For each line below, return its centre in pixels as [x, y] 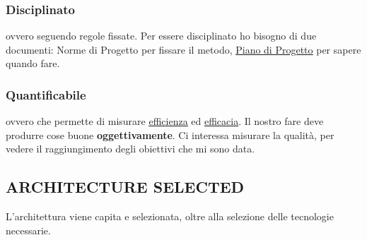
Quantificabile [46, 94]
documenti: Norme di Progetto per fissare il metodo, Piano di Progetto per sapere [183, 49]
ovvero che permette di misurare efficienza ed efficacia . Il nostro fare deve [165, 121]
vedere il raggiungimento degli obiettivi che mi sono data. [130, 149]
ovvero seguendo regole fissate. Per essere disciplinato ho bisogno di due [161, 36]
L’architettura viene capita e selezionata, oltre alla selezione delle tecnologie [170, 216]
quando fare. [33, 63]
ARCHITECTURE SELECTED [125, 187]
